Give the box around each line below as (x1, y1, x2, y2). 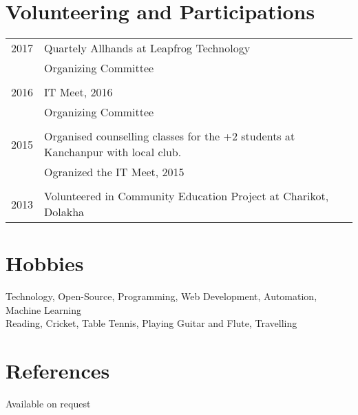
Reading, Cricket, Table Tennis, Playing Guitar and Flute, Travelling (6, 316, 297, 330)
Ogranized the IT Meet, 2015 (44, 164, 185, 180)
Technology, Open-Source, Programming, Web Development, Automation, (6, 289, 317, 304)
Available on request (6, 396, 91, 411)
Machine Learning (6, 302, 81, 317)
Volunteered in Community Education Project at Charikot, (44, 188, 329, 204)
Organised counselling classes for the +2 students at (44, 128, 295, 145)
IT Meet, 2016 (44, 84, 113, 100)
